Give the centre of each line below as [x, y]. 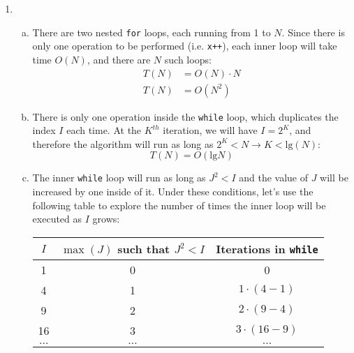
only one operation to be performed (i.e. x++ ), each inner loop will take [185, 46]
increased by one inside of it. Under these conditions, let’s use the [173, 191]
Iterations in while [267, 248]
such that [144, 248]
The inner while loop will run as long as [119, 178]
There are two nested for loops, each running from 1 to [152, 32]
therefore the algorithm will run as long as [123, 143]
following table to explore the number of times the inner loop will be [179, 205]
